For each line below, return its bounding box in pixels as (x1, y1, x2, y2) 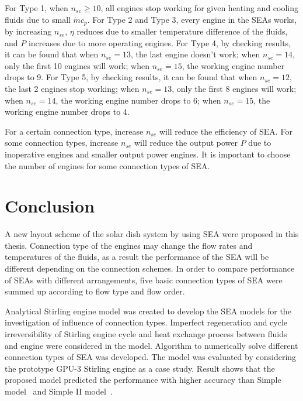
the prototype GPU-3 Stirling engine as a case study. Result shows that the (5, 362, 275, 374)
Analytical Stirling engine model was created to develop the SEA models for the (5, 304, 291, 317)
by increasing (5, 25, 52, 37)
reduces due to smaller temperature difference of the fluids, (76, 25, 288, 37)
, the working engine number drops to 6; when (55, 94, 221, 106)
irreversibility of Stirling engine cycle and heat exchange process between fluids (5, 328, 287, 340)
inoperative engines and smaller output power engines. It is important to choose (5, 148, 291, 160)
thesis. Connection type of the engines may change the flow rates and (5, 239, 253, 251)
